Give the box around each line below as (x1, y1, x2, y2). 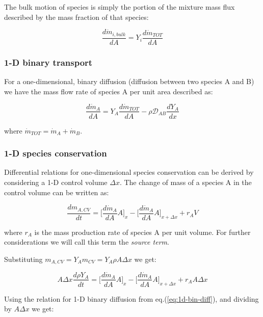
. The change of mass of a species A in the (119, 176, 252, 187)
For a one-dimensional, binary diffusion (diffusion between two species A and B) (4, 76, 254, 87)
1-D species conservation (4, 147, 107, 160)
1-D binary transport (4, 56, 93, 68)
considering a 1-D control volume (4, 176, 108, 187)
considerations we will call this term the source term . (4, 236, 169, 247)
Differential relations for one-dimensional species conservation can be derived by (4, 167, 254, 177)
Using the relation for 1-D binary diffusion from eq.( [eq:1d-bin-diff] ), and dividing (4, 293, 259, 304)
